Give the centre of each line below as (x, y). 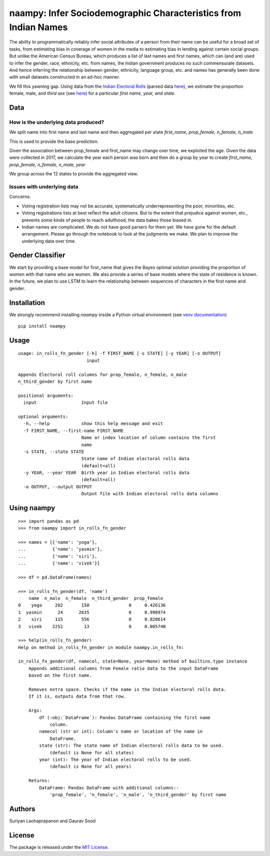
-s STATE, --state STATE (54, 452)
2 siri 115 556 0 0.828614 (92, 619)
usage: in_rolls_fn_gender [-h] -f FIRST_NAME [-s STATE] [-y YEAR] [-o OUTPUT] (120, 354)
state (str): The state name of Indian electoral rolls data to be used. (131, 746)
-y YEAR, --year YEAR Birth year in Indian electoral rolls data (106, 473)
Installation (27, 302)
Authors (22, 809)
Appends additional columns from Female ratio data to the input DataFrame (123, 668)
